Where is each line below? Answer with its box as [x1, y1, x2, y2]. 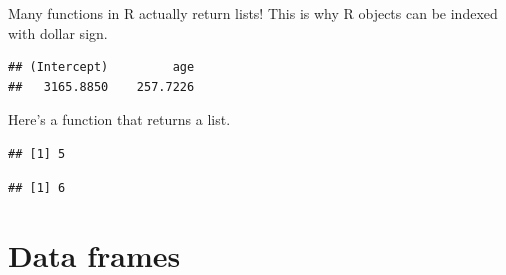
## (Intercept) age [8, 60, 195, 75]
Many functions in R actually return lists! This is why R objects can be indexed [8, 3, 498, 23]
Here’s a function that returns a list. [8, 109, 231, 130]
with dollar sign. [8, 22, 108, 43]
